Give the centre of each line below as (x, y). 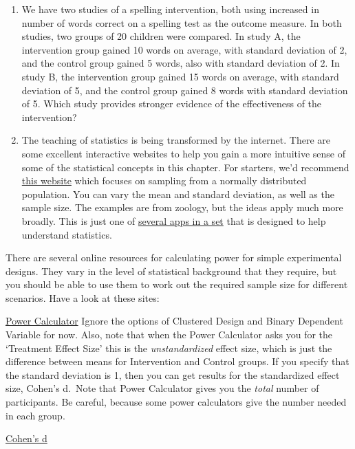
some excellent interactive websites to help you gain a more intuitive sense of (183, 153)
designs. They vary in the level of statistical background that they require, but (171, 271)
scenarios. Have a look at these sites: (83, 297)
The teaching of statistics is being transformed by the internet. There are (176, 140)
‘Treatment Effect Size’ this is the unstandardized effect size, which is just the (169, 348)
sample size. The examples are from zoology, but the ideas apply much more (182, 207)
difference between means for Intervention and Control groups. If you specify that (177, 361)
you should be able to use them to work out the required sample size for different (177, 284)
